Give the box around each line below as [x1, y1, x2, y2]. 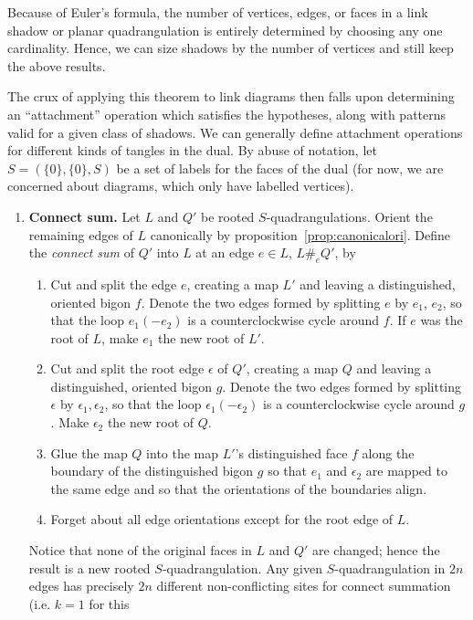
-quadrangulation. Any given [162, 558, 322, 577]
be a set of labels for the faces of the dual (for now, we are [116, 158, 444, 177]
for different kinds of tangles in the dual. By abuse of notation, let [7, 141, 377, 160]
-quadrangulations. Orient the [266, 206, 433, 226]
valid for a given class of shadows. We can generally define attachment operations [7, 122, 463, 142]
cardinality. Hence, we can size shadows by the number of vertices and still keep [7, 38, 454, 58]
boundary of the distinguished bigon [50, 461, 254, 480]
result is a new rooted [28, 558, 151, 577]
